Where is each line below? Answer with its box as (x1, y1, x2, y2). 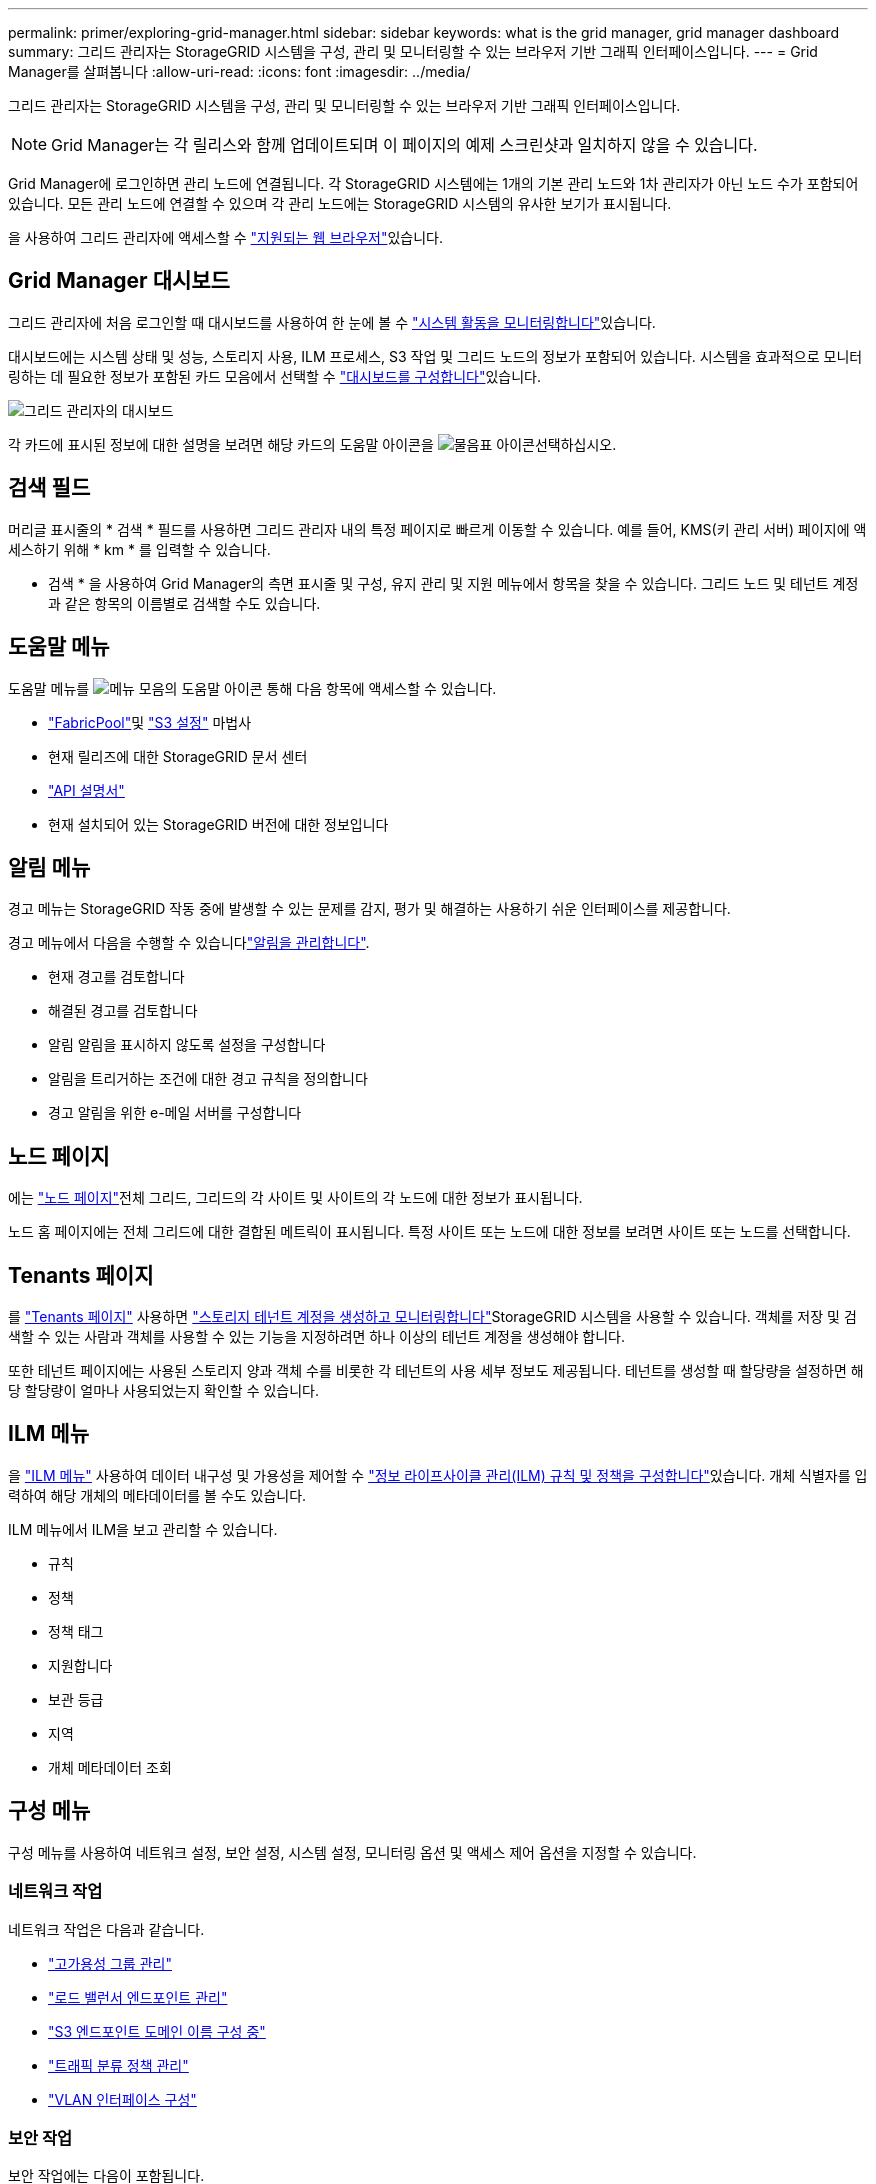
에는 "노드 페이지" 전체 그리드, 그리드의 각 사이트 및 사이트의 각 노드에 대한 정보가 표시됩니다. (8, 1189, 583, 1207)
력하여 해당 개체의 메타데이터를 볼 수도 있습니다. (8, 1486, 307, 1504)
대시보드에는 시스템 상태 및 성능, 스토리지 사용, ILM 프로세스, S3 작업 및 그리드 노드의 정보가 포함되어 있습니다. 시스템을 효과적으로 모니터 (8, 347, 863, 365)
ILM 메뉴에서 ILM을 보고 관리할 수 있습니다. (8, 1520, 278, 1538)
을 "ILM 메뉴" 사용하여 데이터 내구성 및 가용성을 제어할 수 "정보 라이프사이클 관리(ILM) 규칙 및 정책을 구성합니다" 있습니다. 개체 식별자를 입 (8, 1466, 868, 1484)
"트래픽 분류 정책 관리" (48, 2056, 189, 2074)
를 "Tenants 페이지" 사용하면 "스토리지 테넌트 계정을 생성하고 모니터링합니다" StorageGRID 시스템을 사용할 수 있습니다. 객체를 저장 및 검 (8, 1308, 857, 1326)
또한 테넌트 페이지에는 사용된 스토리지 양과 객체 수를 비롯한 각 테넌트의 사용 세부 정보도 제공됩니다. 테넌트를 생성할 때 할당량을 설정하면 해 (8, 1362, 864, 1380)
